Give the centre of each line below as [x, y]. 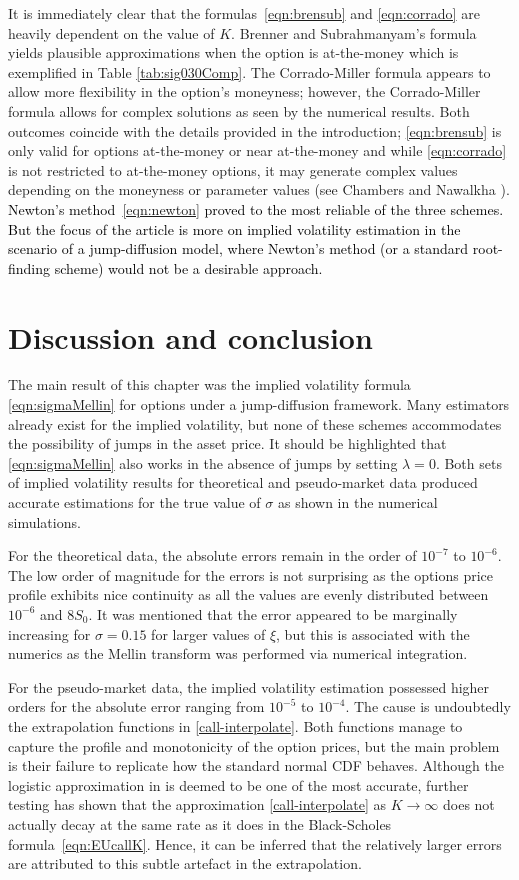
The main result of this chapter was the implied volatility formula [209, 384]
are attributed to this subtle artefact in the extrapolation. [185, 863]
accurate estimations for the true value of [134, 502]
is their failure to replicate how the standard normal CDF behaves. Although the [256, 765]
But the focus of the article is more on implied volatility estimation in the [234, 228]
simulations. [44, 521]
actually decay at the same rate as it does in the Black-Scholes [200, 823]
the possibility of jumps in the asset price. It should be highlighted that [227, 443]
